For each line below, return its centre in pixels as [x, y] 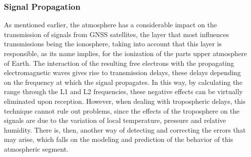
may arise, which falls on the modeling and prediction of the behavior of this [119, 139]
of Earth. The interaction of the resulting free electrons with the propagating [119, 63]
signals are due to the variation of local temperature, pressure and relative [115, 120]
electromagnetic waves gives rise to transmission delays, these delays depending [122, 72]
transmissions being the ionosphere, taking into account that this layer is [113, 44]
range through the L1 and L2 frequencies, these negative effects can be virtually [124, 91]
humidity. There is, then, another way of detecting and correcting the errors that [125, 129]
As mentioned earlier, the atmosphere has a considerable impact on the [110, 25]
